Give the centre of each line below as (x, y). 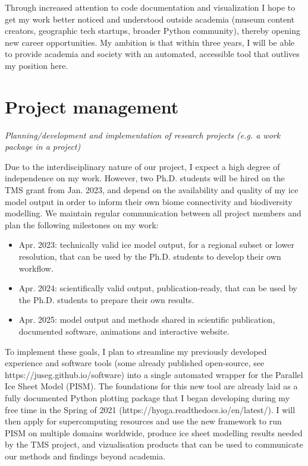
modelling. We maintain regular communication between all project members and (153, 213)
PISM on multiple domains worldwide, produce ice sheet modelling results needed (154, 432)
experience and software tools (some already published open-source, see (135, 363)
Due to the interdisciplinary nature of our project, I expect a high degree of (142, 166)
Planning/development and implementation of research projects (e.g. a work (143, 135)
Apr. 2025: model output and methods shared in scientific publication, (147, 319)
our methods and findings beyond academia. (85, 456)
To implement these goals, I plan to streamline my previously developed (136, 351)
